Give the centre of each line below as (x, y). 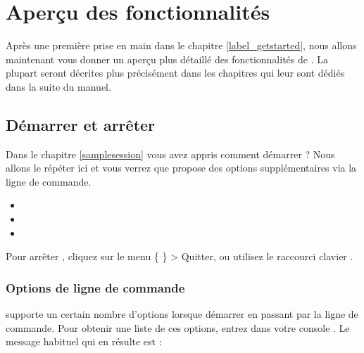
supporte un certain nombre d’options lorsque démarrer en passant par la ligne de (182, 314)
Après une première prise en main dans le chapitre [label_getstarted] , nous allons (181, 45)
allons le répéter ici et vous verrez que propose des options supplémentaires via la (181, 168)
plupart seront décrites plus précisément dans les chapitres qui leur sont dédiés (175, 73)
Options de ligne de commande (95, 287)
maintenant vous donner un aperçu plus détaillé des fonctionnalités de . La (167, 59)
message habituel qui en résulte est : (84, 341)
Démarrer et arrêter (81, 124)
